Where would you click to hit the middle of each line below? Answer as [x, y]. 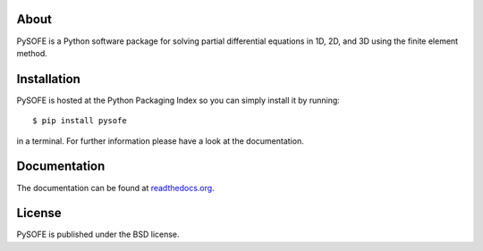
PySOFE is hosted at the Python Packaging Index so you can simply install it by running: [178, 100]
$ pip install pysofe [80, 121]
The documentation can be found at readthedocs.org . [115, 188]
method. [32, 53]
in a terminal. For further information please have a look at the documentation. [160, 141]
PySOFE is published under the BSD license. [98, 234]
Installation [48, 79]
